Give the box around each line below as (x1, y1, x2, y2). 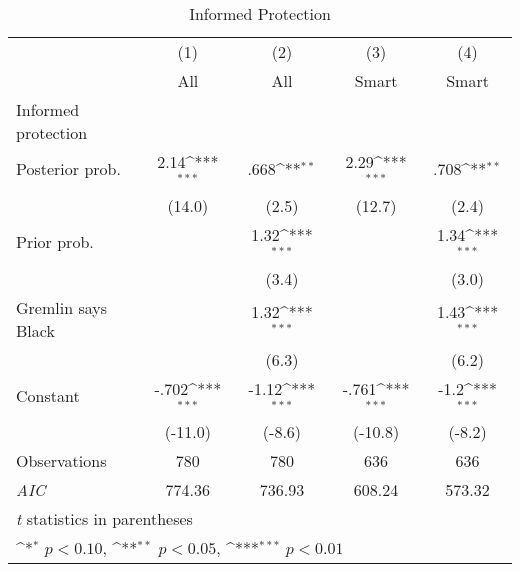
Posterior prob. (16, 157, 121, 181)
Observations (16, 449, 107, 473)
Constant (16, 383, 80, 407)
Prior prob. (16, 230, 94, 254)
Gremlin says (16, 295, 107, 319)
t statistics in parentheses (16, 507, 193, 531)
